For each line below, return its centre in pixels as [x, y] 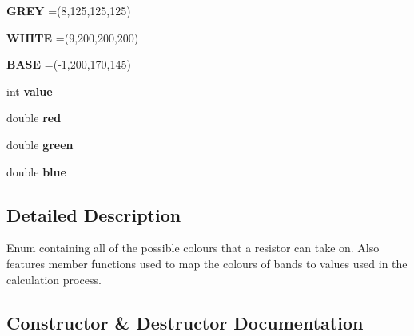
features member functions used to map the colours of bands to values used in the [207, 263]
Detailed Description [94, 214]
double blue [36, 171]
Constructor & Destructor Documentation [185, 322]
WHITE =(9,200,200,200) [73, 37]
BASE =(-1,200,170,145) [69, 64]
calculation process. [54, 279]
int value [30, 91]
